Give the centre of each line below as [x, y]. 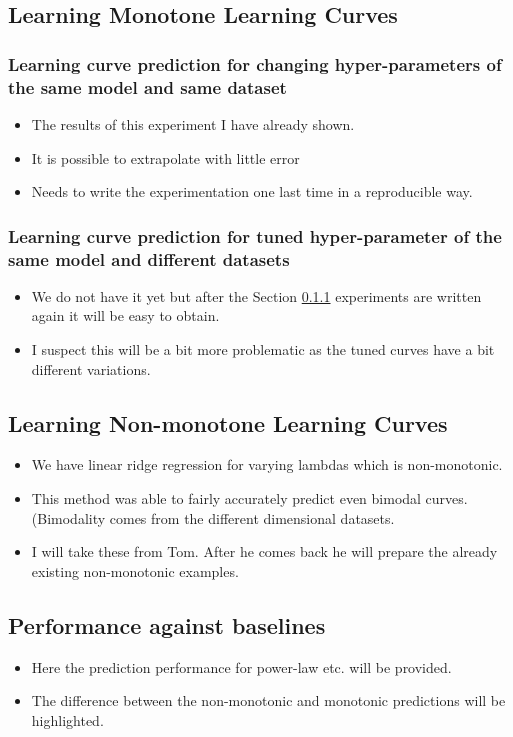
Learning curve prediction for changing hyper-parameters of [255, 63]
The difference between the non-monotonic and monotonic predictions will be [268, 700]
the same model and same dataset [147, 86]
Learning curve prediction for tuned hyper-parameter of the [255, 235]
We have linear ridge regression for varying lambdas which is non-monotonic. [267, 464]
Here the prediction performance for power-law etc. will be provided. [241, 666]
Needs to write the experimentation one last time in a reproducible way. [252, 191]
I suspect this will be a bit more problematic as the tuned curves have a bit [263, 349]
